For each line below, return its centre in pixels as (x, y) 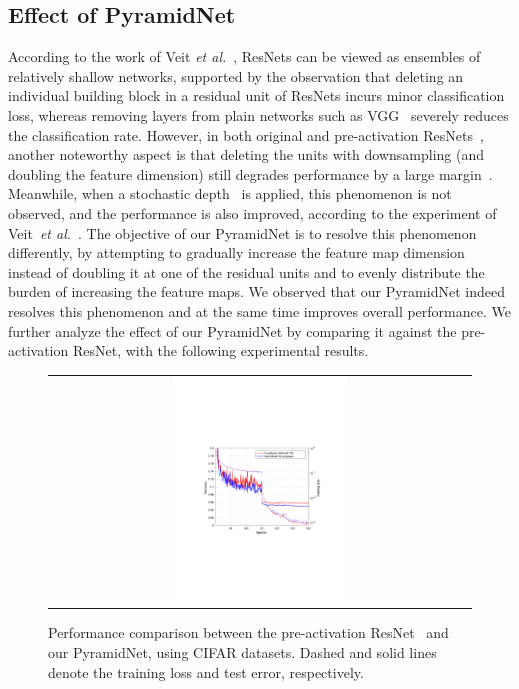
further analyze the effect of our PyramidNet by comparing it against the (232, 330)
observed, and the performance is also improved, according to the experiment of (252, 212)
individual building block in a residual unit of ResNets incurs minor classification (256, 95)
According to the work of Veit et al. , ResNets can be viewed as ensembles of (244, 56)
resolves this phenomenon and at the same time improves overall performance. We (259, 310)
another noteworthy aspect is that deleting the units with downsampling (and (246, 154)
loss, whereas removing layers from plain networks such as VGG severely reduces (258, 114)
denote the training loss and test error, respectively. (206, 671)
